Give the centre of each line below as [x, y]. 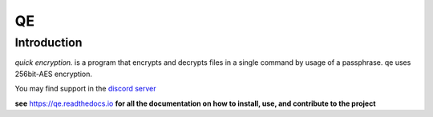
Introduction [49, 42]
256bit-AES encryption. [53, 74]
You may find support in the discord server [85, 89]
